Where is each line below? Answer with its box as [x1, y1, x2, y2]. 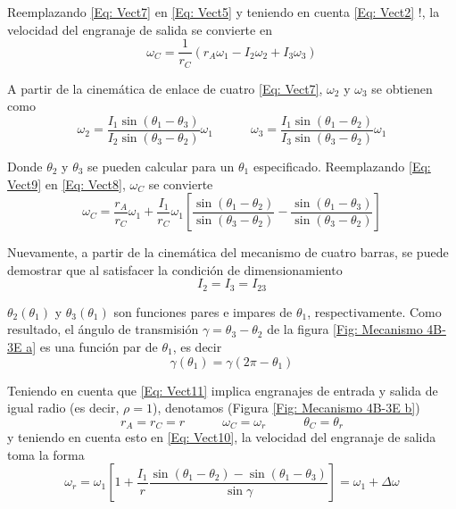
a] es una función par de [26, 337, 158, 355]
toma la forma [7, 445, 85, 463]
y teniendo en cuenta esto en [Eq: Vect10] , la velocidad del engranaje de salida [7, 428, 436, 446]
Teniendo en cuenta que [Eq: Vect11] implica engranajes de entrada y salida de [7, 380, 438, 399]
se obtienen [371, 79, 433, 97]
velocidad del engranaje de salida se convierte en [7, 20, 272, 38]
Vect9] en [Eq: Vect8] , [7, 174, 126, 193]
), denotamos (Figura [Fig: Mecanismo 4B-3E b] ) [152, 398, 420, 417]
